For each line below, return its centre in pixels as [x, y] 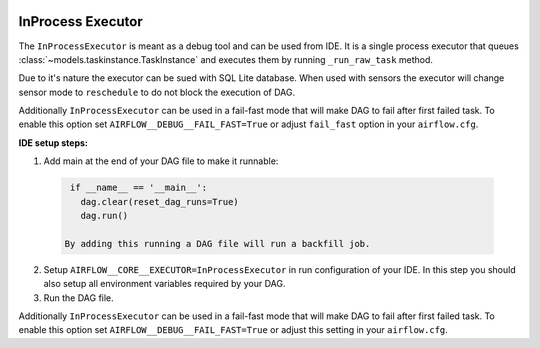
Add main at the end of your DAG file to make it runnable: [161, 161]
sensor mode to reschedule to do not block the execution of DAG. [156, 92]
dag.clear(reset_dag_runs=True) [159, 201]
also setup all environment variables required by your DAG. [164, 284]
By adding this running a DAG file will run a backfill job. [217, 243]
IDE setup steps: [53, 142]
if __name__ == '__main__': [139, 188]
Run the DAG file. [78, 297]
